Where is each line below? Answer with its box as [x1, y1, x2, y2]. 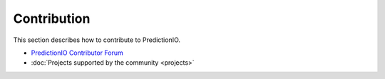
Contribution [13, 11, 91, 26]
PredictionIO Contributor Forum [31, 48, 124, 57]
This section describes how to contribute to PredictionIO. [13, 36, 181, 44]
